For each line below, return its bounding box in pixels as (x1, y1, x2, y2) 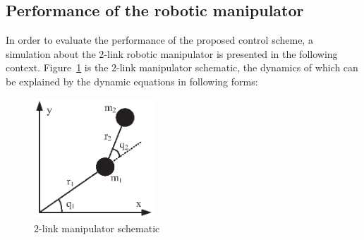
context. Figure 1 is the (6, 60, 109, 75)
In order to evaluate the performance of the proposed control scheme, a (6, 32, 313, 47)
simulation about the (6, 46, 96, 61)
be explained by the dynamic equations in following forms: (6, 73, 258, 88)
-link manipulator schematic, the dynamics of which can (116, 60, 358, 75)
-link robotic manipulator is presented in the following (104, 46, 338, 61)
